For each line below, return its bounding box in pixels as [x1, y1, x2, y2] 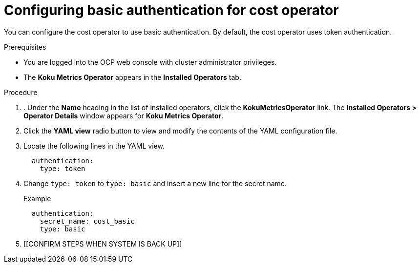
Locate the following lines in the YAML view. [23, 141, 165, 150]
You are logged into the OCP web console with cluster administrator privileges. [23, 57, 277, 66]
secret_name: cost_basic [40, 217, 135, 225]
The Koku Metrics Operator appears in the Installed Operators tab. [23, 73, 241, 81]
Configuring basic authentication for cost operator [4, 2, 339, 19]
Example [23, 194, 51, 203]
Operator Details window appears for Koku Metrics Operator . [23, 111, 224, 120]
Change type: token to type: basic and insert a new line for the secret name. [23, 179, 287, 188]
